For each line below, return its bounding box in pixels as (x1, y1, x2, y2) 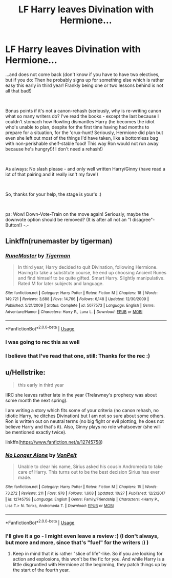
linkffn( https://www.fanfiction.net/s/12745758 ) (5, 439, 103, 445)
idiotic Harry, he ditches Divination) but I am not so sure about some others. (5, 413, 165, 419)
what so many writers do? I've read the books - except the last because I (5, 113, 159, 119)
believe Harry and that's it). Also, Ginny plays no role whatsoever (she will (5, 423, 161, 430)
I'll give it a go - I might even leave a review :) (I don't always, (5, 533, 159, 540)
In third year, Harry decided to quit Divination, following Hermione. (17, 264, 158, 270)
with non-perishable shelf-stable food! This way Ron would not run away (5, 140, 159, 146)
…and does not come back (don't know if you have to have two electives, (5, 71, 160, 78)
